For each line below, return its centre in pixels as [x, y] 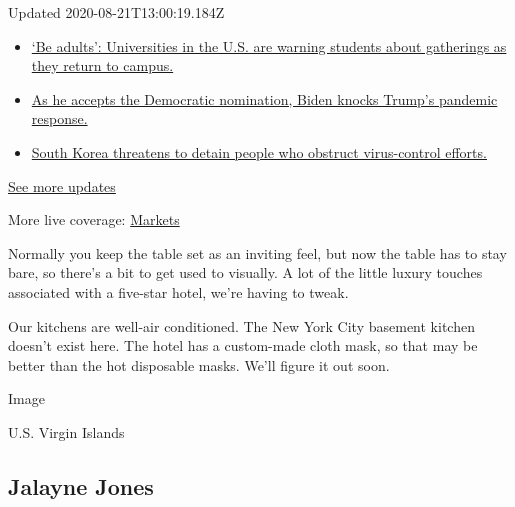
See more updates [62, 185]
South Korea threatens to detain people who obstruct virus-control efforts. [259, 151]
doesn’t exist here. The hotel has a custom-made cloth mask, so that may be [243, 345]
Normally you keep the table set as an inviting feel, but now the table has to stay [257, 252]
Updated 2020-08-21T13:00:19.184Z [116, 12]
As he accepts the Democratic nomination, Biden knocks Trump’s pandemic [264, 98]
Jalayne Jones [81, 485]
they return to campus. [102, 65]
